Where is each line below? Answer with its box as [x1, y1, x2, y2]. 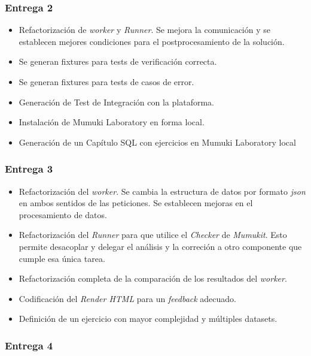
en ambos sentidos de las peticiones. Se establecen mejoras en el [19, 197, 253, 209]
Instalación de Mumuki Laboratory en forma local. [19, 116, 205, 128]
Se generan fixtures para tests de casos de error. [19, 76, 194, 88]
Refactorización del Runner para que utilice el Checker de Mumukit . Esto [19, 228, 287, 241]
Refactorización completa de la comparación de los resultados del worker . [19, 272, 287, 285]
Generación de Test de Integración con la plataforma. [19, 95, 214, 108]
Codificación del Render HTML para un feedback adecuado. [19, 292, 237, 304]
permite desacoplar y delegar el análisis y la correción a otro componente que [19, 240, 302, 252]
